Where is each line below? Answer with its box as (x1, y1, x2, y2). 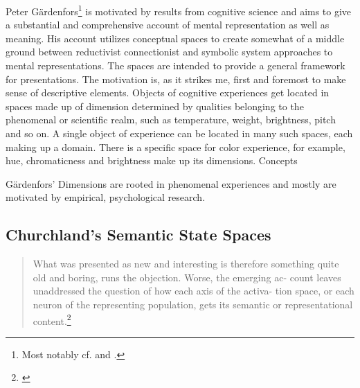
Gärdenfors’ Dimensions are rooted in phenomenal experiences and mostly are (6, 176, 336, 191)
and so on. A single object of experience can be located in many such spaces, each (6, 126, 353, 140)
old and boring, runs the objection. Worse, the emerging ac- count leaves (33, 270, 341, 284)
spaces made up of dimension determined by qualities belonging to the (6, 98, 304, 113)
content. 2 (33, 311, 71, 328)
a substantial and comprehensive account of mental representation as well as (6, 17, 330, 32)
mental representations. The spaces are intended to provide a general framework (6, 58, 345, 73)
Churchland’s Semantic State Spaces (6, 224, 271, 245)
